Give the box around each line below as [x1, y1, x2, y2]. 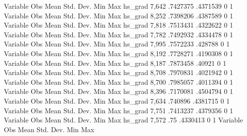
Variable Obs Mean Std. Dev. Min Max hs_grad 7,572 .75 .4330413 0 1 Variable [4, 115, 243, 125]
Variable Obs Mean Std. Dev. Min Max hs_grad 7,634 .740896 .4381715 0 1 [4, 95, 230, 106]
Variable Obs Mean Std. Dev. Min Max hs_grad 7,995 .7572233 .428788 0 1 [4, 39, 230, 49]
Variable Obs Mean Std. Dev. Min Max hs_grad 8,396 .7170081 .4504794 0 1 [4, 86, 233, 96]
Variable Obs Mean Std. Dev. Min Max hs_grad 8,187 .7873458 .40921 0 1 [4, 58, 227, 68]
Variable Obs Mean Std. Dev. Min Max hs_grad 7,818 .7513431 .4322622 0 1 [4, 20, 233, 30]
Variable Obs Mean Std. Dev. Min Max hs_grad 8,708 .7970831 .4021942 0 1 [4, 67, 233, 77]
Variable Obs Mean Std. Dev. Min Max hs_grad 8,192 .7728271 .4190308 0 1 [4, 48, 233, 58]
